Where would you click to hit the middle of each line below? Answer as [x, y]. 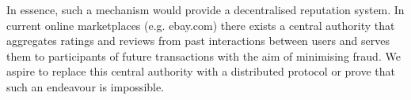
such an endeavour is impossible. [86, 86]
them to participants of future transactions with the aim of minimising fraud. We [204, 56]
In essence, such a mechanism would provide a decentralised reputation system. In [205, 9]
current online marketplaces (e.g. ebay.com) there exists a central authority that [201, 25]
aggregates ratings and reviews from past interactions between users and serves [198, 41]
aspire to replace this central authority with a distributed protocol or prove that [201, 71]
